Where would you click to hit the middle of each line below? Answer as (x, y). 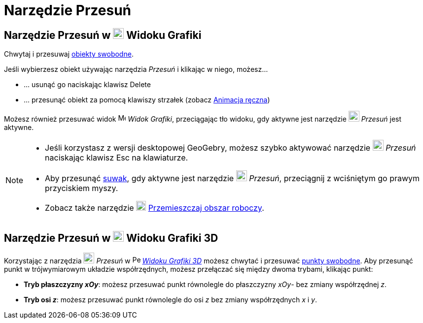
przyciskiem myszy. (82, 188)
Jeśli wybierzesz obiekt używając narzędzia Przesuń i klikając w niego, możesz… (136, 69)
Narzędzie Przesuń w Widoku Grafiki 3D (111, 238)
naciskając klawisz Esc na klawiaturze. (117, 158)
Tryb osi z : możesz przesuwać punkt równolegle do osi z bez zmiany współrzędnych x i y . (171, 300)
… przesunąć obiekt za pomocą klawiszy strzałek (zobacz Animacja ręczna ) (147, 100)
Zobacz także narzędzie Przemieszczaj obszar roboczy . (155, 208)
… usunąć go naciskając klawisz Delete (87, 85)
